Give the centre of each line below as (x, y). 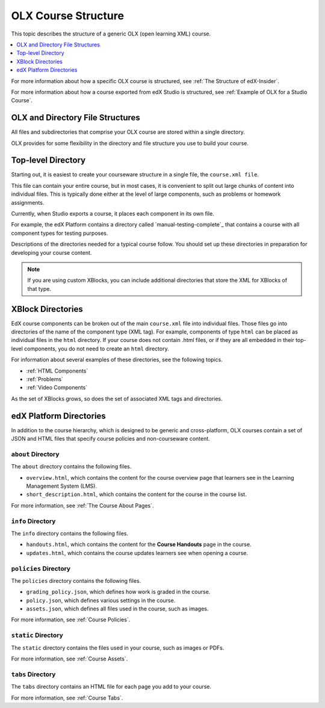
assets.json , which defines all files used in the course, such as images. (117, 609)
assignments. (28, 202)
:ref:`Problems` (45, 379)
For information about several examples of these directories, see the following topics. (117, 360)
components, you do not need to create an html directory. (97, 349)
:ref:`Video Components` (57, 388)
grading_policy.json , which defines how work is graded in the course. (118, 592)
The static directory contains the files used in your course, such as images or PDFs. (118, 648)
